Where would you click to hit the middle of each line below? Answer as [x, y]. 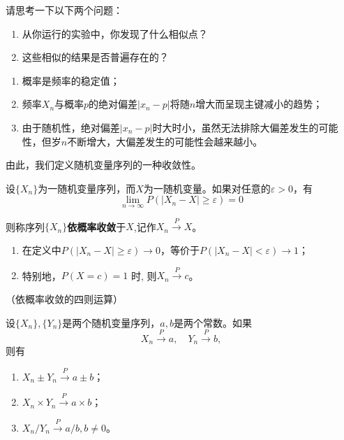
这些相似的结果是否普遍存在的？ [95, 57]
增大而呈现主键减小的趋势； [259, 104]
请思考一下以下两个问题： [64, 10]
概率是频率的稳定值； [71, 80]
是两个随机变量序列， [111, 322]
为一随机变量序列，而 [87, 188]
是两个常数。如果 [212, 322]
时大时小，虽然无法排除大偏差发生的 [235, 127]
